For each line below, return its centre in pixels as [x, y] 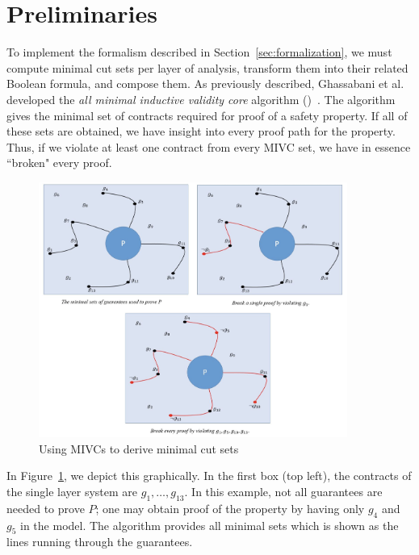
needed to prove [46, 508]
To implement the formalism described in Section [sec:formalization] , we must [199, 52]
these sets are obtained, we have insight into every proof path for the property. [201, 131]
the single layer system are [72, 491]
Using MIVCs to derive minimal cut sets [139, 448]
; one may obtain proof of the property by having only [230, 508]
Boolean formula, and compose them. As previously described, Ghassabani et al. [205, 83]
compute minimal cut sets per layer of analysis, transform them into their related [207, 67]
